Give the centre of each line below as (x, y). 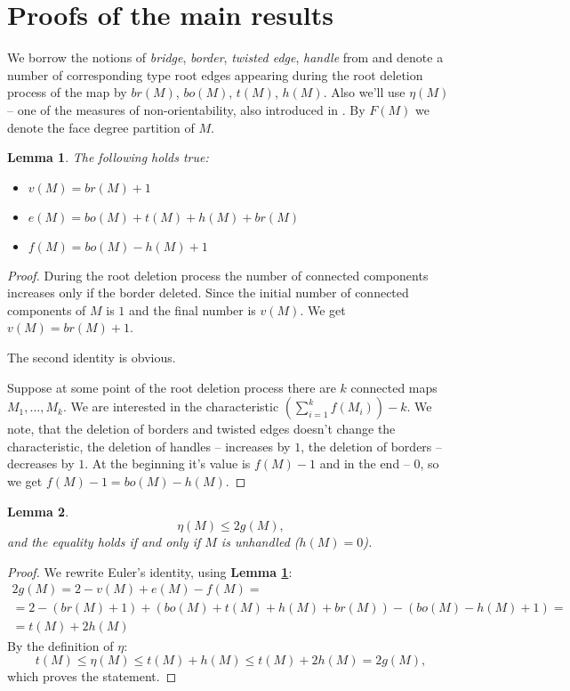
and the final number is (193, 309)
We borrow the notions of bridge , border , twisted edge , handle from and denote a (225, 57)
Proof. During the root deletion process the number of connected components (218, 275)
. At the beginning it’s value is (168, 463)
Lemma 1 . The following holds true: (108, 157)
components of (47, 309)
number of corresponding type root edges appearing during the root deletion (215, 74)
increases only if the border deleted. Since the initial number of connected (208, 293)
